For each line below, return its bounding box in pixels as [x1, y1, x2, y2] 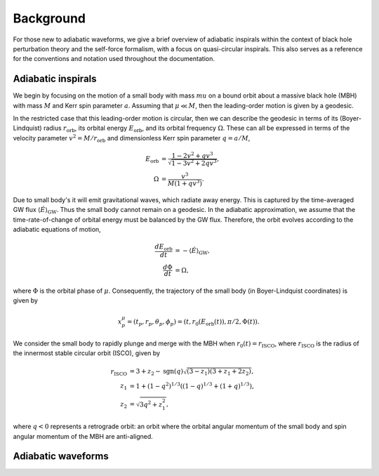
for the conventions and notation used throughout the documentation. [13, 55, 215, 63]
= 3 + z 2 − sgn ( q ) [129, 367, 184, 377]
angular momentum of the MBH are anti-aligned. [13, 432, 154, 440]
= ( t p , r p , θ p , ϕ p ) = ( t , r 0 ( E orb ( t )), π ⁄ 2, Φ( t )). [126, 318, 260, 328]
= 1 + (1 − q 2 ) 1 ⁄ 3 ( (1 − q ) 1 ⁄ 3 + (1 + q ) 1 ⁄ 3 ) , [129, 381, 254, 390]
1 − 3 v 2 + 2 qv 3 [171, 158, 217, 168]
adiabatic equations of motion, [13, 225, 101, 234]
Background [13, 11, 86, 26]
